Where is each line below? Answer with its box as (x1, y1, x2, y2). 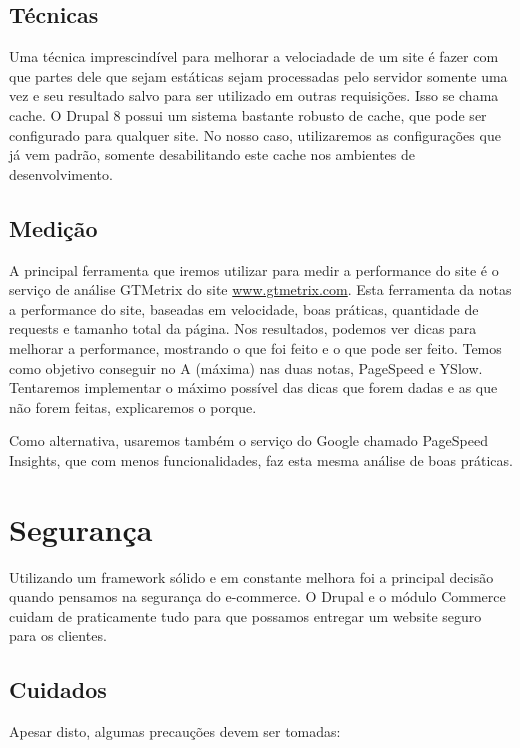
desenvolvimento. (9, 163, 113, 184)
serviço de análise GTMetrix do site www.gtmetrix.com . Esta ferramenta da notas (9, 279, 512, 300)
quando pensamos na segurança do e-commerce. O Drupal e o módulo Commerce (9, 586, 506, 607)
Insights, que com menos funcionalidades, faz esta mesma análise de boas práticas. (9, 449, 513, 470)
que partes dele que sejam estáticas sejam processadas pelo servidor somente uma (9, 65, 508, 86)
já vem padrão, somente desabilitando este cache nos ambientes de (9, 144, 415, 165)
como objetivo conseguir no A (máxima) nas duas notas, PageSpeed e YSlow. (9, 357, 483, 378)
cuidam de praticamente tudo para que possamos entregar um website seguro (9, 605, 482, 626)
